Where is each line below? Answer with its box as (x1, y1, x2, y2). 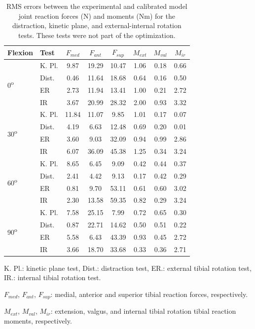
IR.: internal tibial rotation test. (4, 272, 101, 283)
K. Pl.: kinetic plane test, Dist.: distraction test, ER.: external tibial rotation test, (4, 262, 252, 273)
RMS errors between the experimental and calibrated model (6, 1, 187, 11)
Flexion (7, 47, 33, 57)
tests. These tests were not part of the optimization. (18, 30, 176, 40)
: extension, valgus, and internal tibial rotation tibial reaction (50, 306, 236, 316)
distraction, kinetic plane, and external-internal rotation (12, 20, 182, 31)
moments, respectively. (4, 316, 72, 326)
